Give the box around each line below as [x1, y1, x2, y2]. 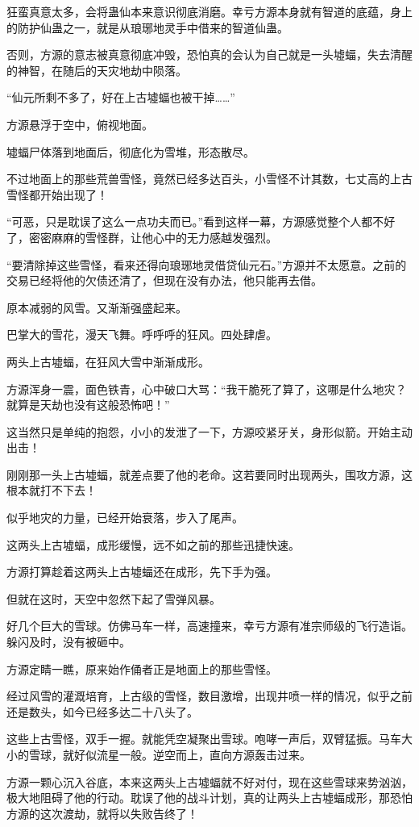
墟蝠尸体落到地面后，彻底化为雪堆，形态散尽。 [6, 143, 255, 160]
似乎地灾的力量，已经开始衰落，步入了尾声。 [6, 509, 243, 526]
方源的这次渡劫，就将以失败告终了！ [6, 804, 198, 821]
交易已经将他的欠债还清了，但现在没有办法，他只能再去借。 [6, 272, 322, 289]
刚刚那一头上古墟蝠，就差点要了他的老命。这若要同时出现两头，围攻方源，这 [6, 466, 413, 482]
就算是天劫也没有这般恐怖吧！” [6, 396, 170, 413]
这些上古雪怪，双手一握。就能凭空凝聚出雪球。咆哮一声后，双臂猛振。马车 [6, 730, 401, 747]
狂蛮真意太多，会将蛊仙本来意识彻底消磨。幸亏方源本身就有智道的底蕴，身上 [6, 3, 413, 19]
